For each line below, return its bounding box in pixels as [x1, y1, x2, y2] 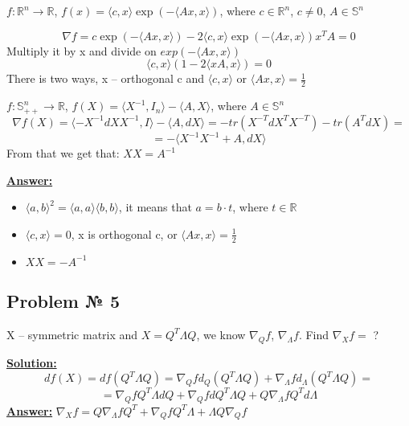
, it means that [118, 199, 192, 215]
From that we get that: [6, 145, 120, 162]
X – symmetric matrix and [6, 326, 138, 342]
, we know [196, 326, 246, 342]
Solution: [6, 354, 57, 371]
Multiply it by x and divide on [6, 42, 157, 59]
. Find [298, 326, 329, 342]
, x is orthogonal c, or [71, 225, 178, 242]
